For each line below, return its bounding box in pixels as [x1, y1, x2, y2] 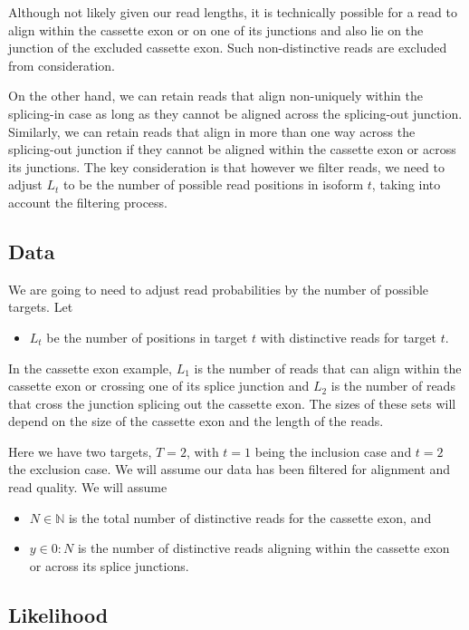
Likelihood [8, 600, 109, 628]
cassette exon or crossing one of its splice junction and [8, 376, 310, 395]
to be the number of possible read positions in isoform [63, 175, 364, 194]
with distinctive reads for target [260, 327, 436, 346]
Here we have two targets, [8, 441, 152, 460]
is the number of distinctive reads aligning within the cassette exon [77, 538, 450, 557]
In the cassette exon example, [8, 358, 172, 377]
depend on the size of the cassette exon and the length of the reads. [8, 412, 384, 431]
